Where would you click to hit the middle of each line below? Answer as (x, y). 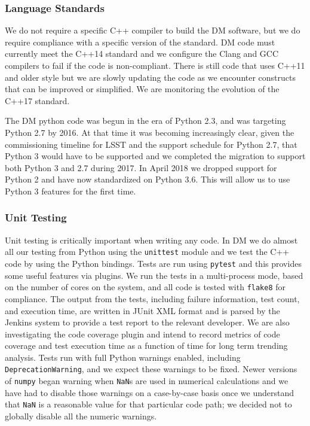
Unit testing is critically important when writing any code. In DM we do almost (151, 240)
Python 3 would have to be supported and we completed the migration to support (155, 156)
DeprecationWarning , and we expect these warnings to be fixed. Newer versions (151, 369)
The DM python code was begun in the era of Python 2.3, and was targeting (145, 121)
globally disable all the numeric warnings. (81, 416)
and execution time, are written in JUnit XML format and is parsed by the (142, 310)
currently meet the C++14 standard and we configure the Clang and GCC (142, 54)
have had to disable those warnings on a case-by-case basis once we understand (150, 392)
